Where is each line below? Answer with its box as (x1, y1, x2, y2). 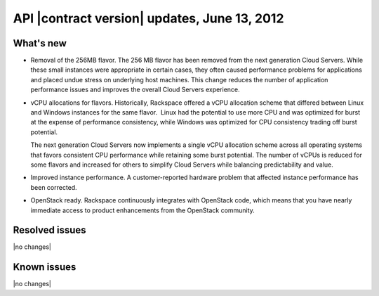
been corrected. (30, 183, 77, 191)
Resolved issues (13, 224, 87, 236)
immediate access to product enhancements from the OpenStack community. (30, 206, 255, 214)
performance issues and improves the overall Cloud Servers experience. (30, 85, 240, 94)
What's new (13, 37, 67, 49)
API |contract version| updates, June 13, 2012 (13, 11, 284, 26)
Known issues (13, 261, 77, 274)
